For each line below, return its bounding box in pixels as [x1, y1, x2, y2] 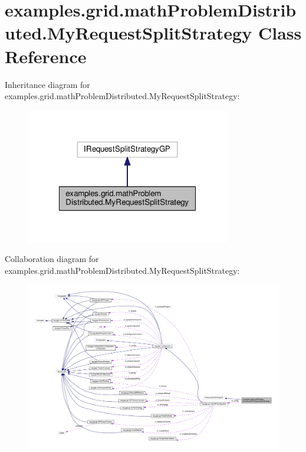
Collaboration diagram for [5, 253, 99, 265]
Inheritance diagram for [5, 78, 90, 90]
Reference [5, 44, 87, 68]
